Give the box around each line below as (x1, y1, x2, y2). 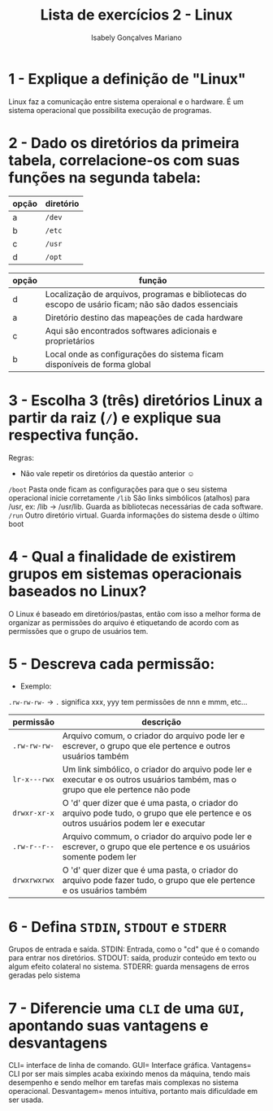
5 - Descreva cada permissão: (8, 654, 215, 673)
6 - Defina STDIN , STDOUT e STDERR (8, 917, 227, 936)
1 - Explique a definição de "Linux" (8, 69, 246, 88)
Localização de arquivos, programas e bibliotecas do (45, 288, 247, 300)
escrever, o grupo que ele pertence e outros (62, 741, 231, 752)
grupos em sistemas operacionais (8, 564, 242, 583)
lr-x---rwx (12, 775, 54, 785)
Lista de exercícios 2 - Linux (40, 6, 233, 24)
